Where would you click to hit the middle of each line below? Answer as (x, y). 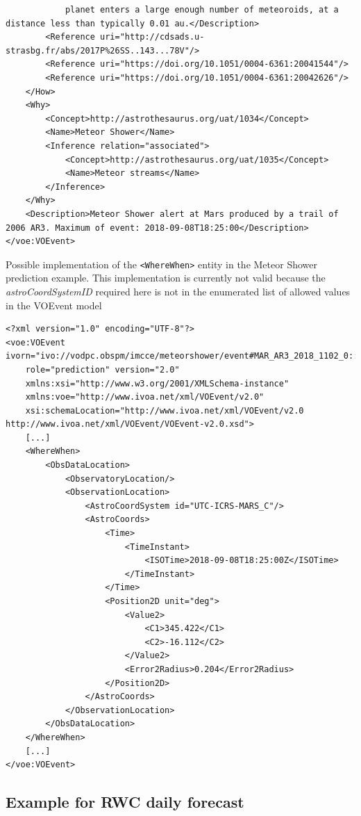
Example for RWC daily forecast (125, 802)
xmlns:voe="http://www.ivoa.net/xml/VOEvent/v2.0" (145, 397)
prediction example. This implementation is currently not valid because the (166, 278)
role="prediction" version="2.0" (102, 369)
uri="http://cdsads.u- (152, 37)
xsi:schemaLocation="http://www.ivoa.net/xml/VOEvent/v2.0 (165, 410)
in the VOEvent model (54, 305)
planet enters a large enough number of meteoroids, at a (202, 10)
